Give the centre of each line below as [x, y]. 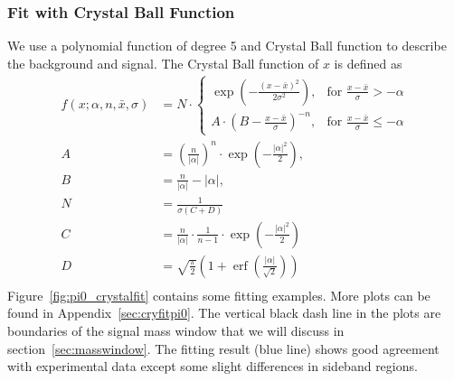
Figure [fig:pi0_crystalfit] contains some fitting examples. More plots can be [219, 295]
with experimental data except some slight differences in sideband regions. [213, 366]
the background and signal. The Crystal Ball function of [163, 63]
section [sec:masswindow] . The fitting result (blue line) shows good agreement [223, 348]
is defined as [368, 63]
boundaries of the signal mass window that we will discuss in [176, 331]
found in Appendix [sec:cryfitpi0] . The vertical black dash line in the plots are [224, 313]
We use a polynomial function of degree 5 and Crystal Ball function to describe [227, 46]
